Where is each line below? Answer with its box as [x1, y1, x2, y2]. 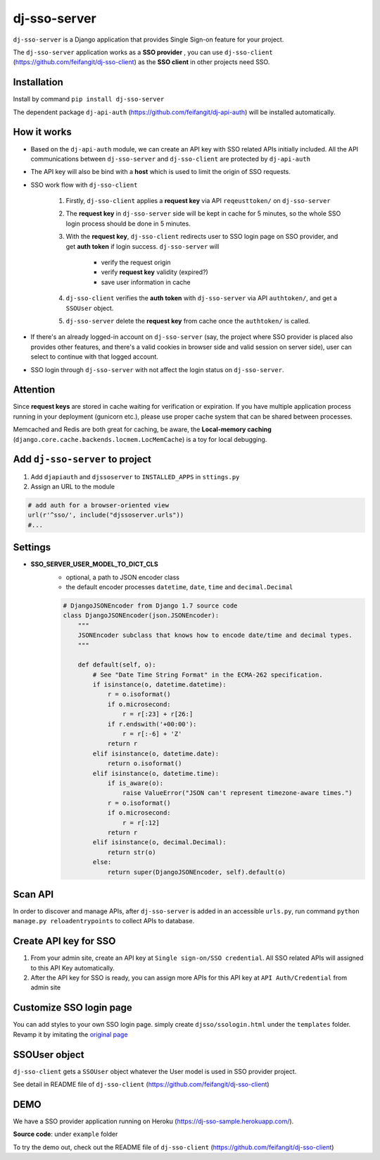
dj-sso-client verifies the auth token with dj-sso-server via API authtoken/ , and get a [65, 294, 338, 302]
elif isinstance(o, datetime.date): [92, 749, 220, 758]
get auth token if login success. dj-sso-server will [65, 242, 220, 250]
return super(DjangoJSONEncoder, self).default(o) [107, 868, 286, 876]
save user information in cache [101, 278, 191, 286]
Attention [13, 384, 56, 396]
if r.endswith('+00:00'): [107, 720, 197, 728]
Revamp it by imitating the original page [13, 1030, 128, 1039]
